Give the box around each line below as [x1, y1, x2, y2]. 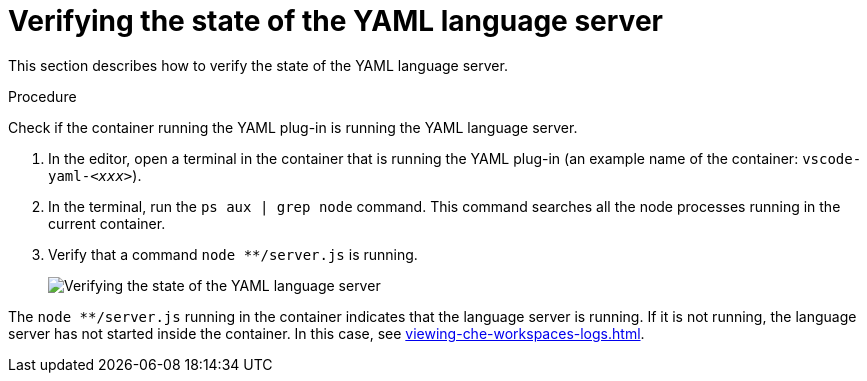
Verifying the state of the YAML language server [8, 4, 663, 38]
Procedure [8, 87, 77, 105]
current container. [48, 214, 166, 232]
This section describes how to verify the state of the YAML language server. [8, 56, 508, 74]
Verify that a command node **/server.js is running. [48, 245, 418, 263]
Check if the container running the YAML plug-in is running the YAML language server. [8, 118, 578, 136]
